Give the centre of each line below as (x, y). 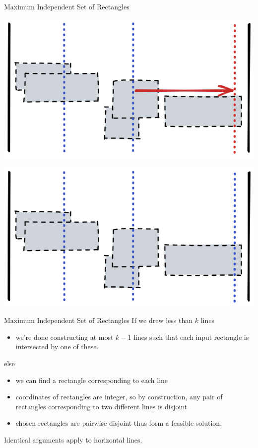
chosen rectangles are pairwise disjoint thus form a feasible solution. (119, 423)
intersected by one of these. (57, 347)
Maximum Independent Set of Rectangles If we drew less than (98, 320)
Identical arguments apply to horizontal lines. (73, 439)
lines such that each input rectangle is (191, 337)
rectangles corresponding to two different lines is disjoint (101, 406)
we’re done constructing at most (64, 337)
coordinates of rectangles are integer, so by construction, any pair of (119, 397)
